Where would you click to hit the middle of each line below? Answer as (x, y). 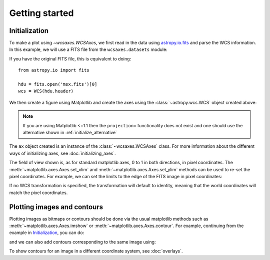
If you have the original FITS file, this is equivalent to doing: (70, 59)
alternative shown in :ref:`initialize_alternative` (70, 132)
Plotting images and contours (56, 207)
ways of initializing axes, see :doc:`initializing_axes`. (62, 153)
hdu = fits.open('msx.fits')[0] (58, 84)
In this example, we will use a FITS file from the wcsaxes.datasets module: (88, 49)
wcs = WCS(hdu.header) (46, 91)
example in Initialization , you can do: (47, 233)
